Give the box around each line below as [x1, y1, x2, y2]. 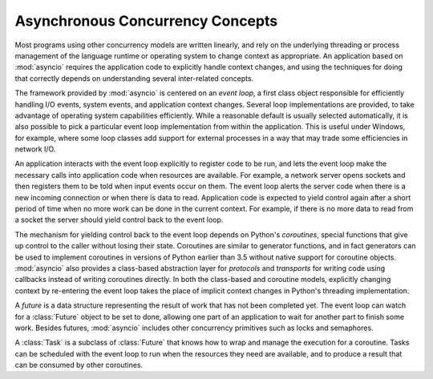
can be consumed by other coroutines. [14, 361, 144, 370]
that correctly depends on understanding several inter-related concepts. [14, 73, 254, 83]
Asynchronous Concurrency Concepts [14, 12, 278, 30]
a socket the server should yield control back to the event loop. [14, 215, 224, 224]
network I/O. [14, 144, 56, 154]
